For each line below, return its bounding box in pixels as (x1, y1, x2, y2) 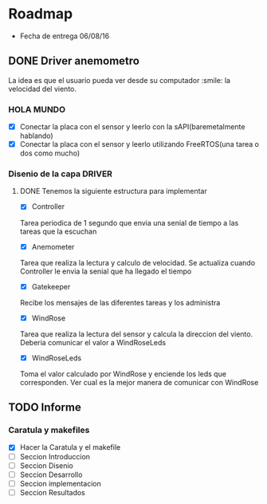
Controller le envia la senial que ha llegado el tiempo (19, 266, 192, 276)
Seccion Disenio (19, 460, 74, 471)
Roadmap (8, 5, 73, 23)
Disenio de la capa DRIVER (8, 168, 113, 179)
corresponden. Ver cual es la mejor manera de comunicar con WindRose (19, 377, 259, 387)
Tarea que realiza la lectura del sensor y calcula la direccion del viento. (19, 329, 253, 339)
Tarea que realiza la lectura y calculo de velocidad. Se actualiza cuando (19, 258, 256, 267)
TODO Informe (8, 400, 81, 415)
